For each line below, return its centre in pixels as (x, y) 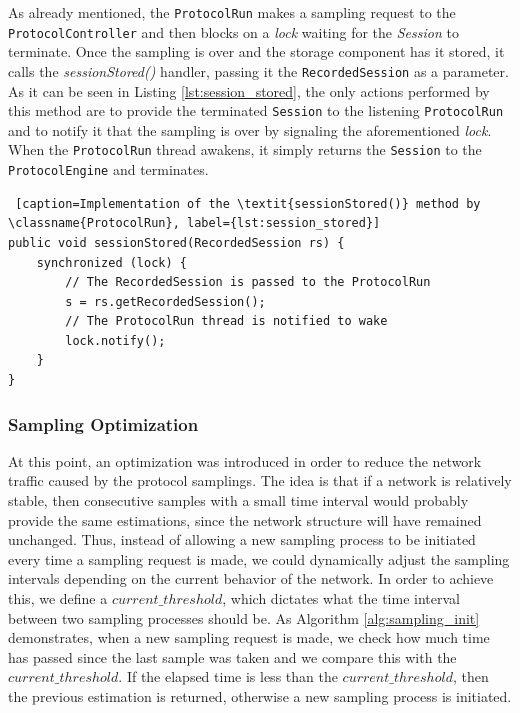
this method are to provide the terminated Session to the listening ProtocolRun (256, 110)
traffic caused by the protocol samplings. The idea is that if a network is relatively (260, 480)
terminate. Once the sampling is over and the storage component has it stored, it (256, 51)
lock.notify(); (115, 340)
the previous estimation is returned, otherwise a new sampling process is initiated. (260, 696)
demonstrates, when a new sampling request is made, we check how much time (249, 637)
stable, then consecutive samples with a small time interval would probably (238, 500)
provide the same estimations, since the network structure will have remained (245, 519)
